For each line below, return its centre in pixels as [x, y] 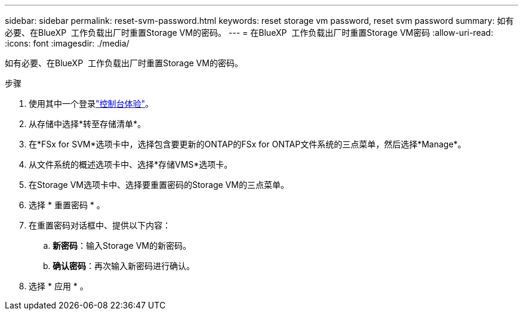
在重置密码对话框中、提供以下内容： [100, 225]
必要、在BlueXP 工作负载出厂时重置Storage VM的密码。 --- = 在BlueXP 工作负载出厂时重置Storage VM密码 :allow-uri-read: [249, 33]
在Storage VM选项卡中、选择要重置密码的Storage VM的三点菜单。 [159, 185]
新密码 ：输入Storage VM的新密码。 [122, 245]
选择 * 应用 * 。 [59, 286]
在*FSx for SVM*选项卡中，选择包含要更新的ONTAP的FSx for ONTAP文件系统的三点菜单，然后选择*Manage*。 [247, 144]
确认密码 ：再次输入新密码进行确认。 [124, 266]
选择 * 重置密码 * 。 [67, 205]
